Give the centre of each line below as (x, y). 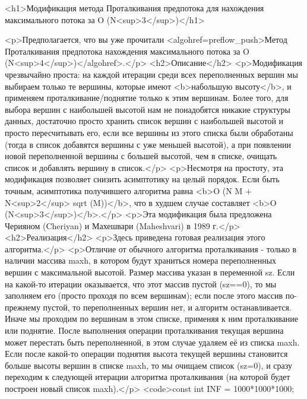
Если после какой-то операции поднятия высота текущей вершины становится (146, 354)
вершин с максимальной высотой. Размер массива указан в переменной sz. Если (150, 272)
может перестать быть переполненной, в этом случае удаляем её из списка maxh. (152, 342)
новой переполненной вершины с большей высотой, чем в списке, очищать (141, 156)
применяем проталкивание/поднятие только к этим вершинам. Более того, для (147, 98)
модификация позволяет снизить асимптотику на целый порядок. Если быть (142, 179)
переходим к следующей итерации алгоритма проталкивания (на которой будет (148, 377)
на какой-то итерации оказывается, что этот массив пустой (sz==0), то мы (141, 284)
